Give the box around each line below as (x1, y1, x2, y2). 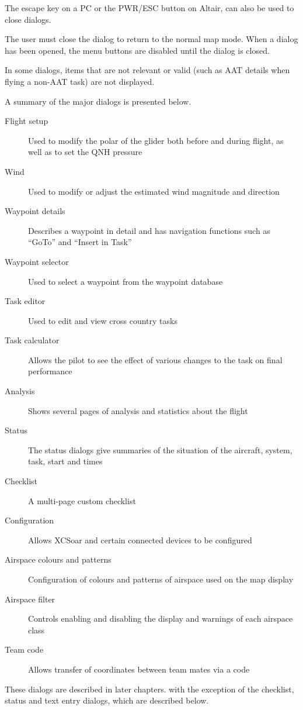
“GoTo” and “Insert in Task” (28, 236, 132, 248)
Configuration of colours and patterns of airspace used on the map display (28, 573, 294, 585)
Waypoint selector (5, 255, 69, 267)
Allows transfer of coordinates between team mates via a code (28, 663, 250, 675)
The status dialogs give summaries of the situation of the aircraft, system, (28, 443, 292, 456)
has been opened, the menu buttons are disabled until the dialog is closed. (5, 44, 270, 56)
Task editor (5, 295, 46, 307)
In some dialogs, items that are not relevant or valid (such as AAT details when (5, 64, 290, 76)
